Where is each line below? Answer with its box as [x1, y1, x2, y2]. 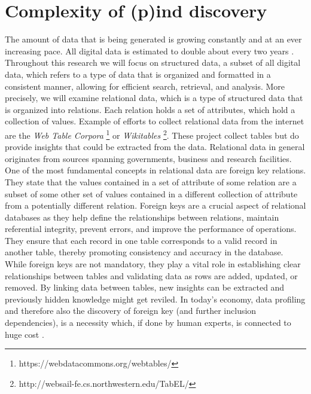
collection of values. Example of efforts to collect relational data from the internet [5, 115, 304, 127]
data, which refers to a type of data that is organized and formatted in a [5, 68, 271, 80]
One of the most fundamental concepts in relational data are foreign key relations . [5, 164, 306, 176]
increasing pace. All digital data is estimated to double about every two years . [5, 44, 294, 57]
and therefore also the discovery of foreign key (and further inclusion [5, 304, 257, 317]
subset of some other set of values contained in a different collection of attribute [5, 187, 298, 200]
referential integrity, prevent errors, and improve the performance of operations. [5, 222, 297, 235]
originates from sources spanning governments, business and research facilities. [5, 152, 292, 164]
